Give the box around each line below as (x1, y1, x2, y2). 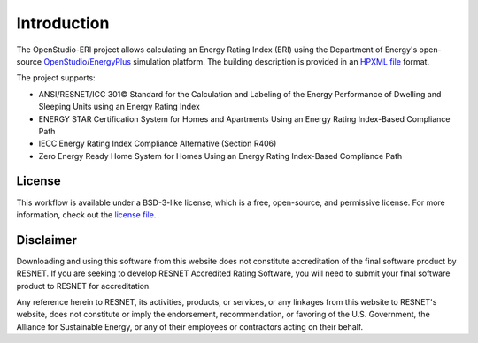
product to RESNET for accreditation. (16, 280, 152, 291)
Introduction (16, 13, 110, 33)
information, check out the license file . (16, 209, 157, 220)
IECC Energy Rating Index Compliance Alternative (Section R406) (38, 138, 277, 149)
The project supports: (16, 72, 96, 83)
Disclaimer (16, 232, 77, 248)
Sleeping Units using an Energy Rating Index (38, 102, 201, 112)
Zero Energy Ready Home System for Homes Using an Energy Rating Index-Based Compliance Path (38, 150, 403, 161)
